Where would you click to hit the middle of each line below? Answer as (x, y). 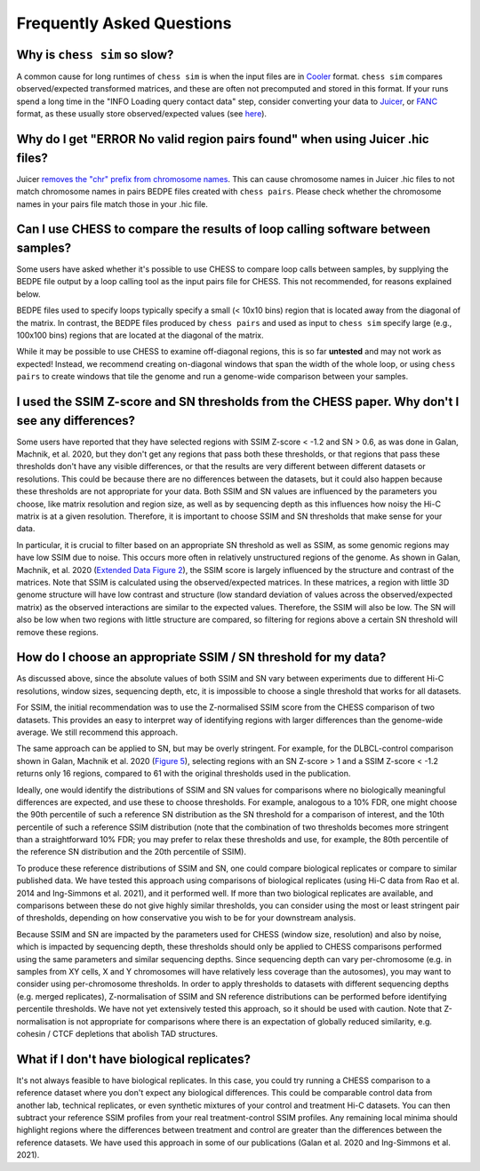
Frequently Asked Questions (124, 23)
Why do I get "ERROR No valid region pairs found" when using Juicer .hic (223, 139)
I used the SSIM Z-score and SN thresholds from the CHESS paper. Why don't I (238, 401)
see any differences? (76, 421)
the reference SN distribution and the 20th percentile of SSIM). (131, 852)
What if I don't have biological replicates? (133, 1059)
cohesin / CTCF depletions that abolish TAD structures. (117, 1033)
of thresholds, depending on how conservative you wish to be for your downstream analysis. (186, 918)
